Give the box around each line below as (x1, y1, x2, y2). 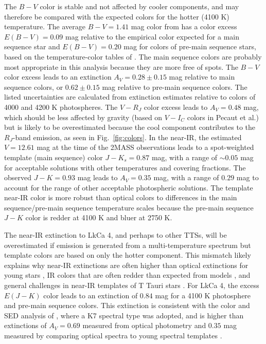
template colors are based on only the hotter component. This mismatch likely (4, 250, 251, 260)
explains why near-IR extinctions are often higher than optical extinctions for (4, 259, 249, 270)
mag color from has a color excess (131, 21, 237, 32)
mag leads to (77, 172, 118, 183)
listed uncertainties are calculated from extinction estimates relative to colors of (4, 91, 256, 102)
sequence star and (4, 41, 60, 52)
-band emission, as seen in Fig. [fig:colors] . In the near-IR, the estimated (12, 131, 242, 142)
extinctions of (4, 320, 47, 331)
